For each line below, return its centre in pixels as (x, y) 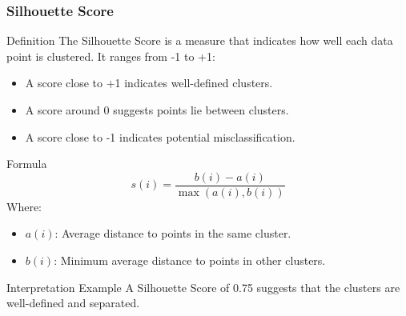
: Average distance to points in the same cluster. (173, 233)
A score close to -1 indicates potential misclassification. (160, 136)
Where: (24, 206)
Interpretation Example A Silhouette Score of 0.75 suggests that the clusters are (203, 287)
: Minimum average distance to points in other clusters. (190, 260)
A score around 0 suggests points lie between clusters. (157, 110)
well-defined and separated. (73, 303)
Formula (27, 164)
